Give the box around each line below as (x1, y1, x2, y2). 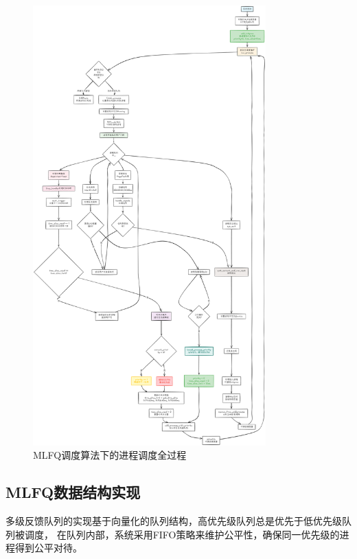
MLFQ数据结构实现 (5, 481, 141, 503)
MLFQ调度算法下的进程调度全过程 (33, 448, 187, 462)
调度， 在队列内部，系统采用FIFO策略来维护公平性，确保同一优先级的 (24, 527, 340, 541)
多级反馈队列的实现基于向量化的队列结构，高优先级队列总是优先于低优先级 (5, 514, 342, 528)
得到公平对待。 (14, 540, 82, 555)
